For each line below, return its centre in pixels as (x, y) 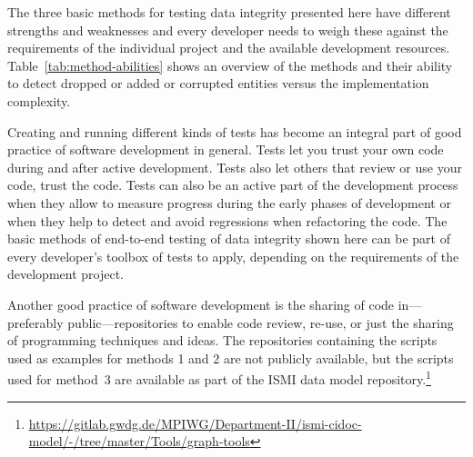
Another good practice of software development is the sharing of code (201, 304)
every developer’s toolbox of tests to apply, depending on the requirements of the (233, 256)
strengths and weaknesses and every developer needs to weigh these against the (228, 30)
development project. (65, 274)
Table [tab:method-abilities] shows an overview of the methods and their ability (230, 65)
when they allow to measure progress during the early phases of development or (229, 202)
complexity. (39, 100)
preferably (35, 322)
